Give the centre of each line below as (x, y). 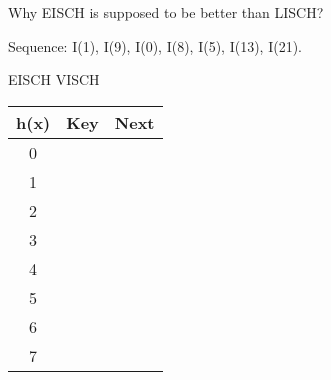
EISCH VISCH (54, 79)
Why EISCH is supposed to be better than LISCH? (166, 12)
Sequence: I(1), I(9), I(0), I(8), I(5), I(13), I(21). (155, 45)
